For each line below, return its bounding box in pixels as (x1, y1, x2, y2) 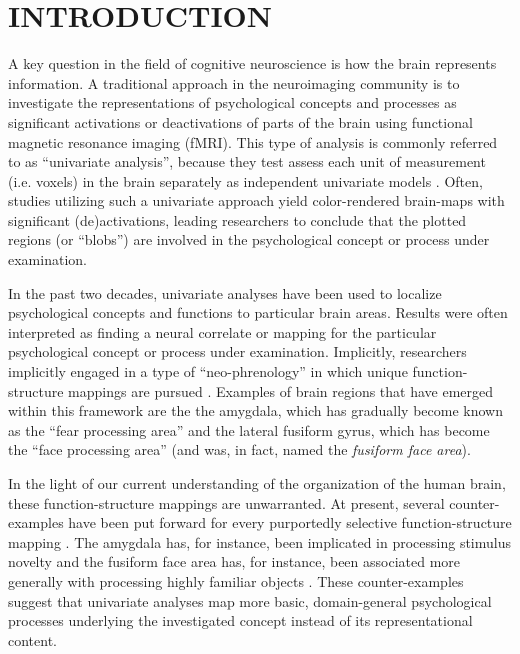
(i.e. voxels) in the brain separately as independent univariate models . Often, (8, 170, 483, 191)
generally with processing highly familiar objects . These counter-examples (8, 570, 464, 591)
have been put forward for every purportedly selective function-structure (68, 512, 512, 533)
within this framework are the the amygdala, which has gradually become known (8, 400, 503, 421)
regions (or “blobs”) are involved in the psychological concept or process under (8, 229, 490, 250)
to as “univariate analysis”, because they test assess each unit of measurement (8, 151, 486, 172)
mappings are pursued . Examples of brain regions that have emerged (68, 380, 494, 401)
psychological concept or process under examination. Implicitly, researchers (8, 341, 467, 362)
